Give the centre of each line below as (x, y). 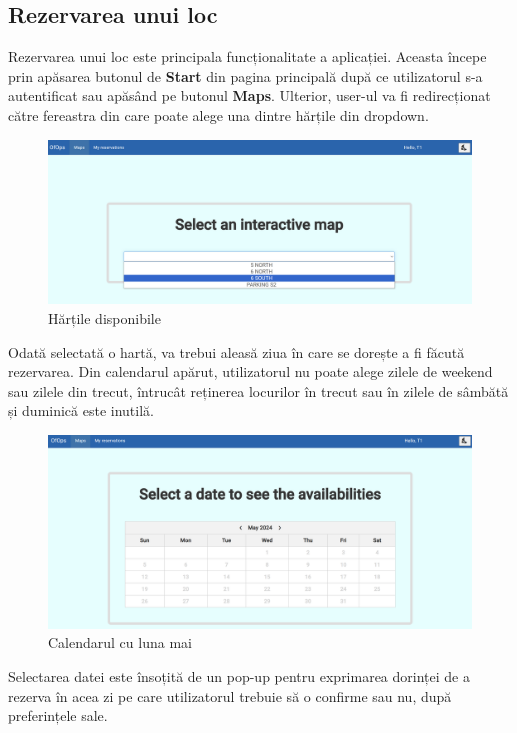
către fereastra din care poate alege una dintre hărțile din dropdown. (218, 114)
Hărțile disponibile (104, 317)
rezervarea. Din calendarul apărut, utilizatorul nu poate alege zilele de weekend (250, 371)
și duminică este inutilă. (81, 410)
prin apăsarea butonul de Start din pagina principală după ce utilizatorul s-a (245, 75)
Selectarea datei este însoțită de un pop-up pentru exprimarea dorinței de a (239, 675)
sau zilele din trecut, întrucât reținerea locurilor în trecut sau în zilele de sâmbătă (258, 390)
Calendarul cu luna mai (120, 642)
